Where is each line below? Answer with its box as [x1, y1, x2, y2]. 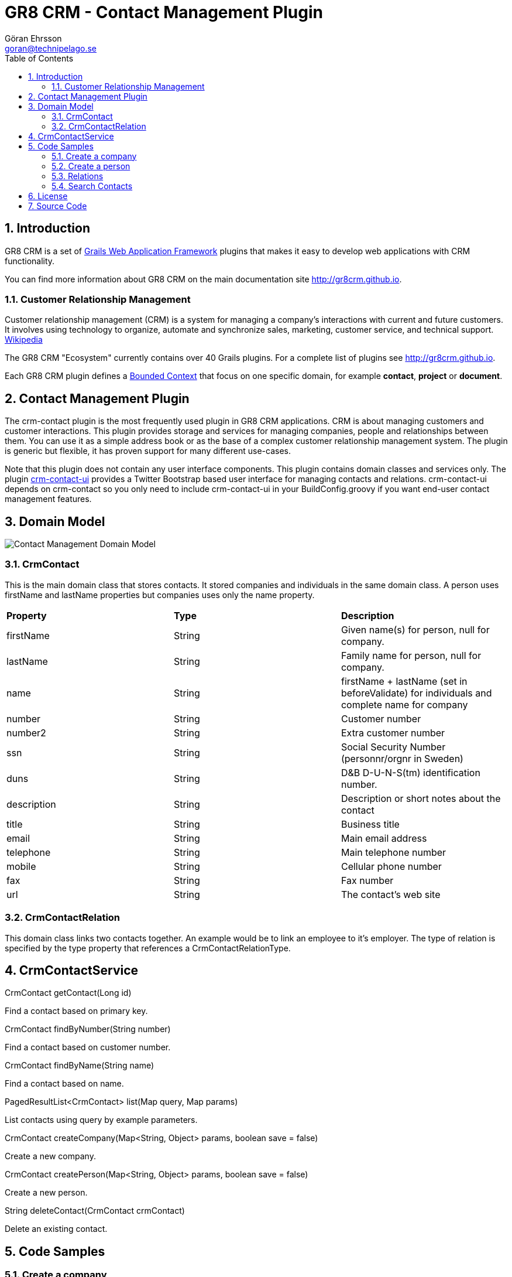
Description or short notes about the [341, 792, 501, 804]
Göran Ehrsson [5, 33, 62, 43]
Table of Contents [5, 53, 74, 63]
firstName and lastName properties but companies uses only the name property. [5, 589, 315, 600]
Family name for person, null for [341, 649, 482, 661]
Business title [341, 818, 400, 830]
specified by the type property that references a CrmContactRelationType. [5, 943, 291, 953]
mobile [6, 860, 36, 872]
